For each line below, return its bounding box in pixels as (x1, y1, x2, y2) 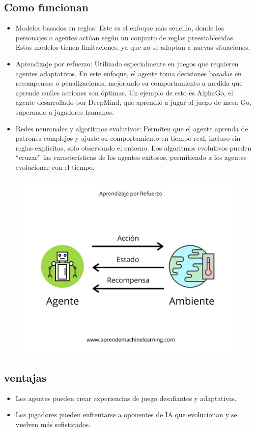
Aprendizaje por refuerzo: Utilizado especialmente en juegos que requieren (15, 58, 239, 68)
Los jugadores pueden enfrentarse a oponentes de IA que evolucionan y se (15, 409, 237, 420)
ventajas (4, 369, 47, 385)
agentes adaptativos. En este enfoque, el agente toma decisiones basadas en (15, 68, 242, 78)
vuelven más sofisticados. (15, 419, 91, 429)
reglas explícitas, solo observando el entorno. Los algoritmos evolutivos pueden (15, 142, 252, 153)
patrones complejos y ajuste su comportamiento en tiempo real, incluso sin (15, 133, 241, 143)
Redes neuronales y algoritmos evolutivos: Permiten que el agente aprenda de (15, 123, 248, 133)
